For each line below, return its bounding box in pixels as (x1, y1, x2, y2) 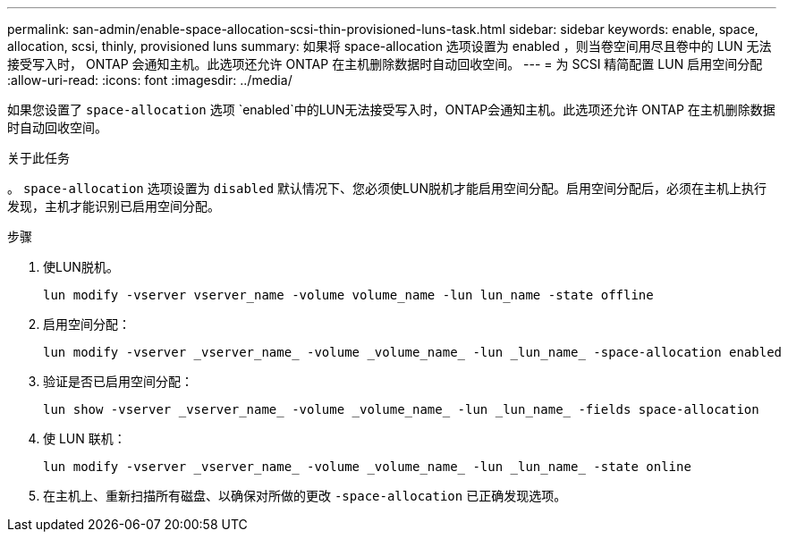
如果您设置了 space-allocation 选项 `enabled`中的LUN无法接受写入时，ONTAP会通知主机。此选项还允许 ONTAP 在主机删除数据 (7, 102, 775, 117)
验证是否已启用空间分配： (43, 374, 193, 389)
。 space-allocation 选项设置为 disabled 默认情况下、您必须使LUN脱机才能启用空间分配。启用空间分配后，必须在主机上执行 (7, 181, 767, 196)
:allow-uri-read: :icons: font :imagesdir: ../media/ (7, 72, 292, 88)
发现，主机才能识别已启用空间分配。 (7, 198, 220, 214)
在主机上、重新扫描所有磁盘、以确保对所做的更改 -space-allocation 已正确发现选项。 (43, 488, 567, 503)
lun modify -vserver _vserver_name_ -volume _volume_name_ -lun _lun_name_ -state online (43, 459, 691, 474)
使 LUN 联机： (43, 431, 126, 446)
